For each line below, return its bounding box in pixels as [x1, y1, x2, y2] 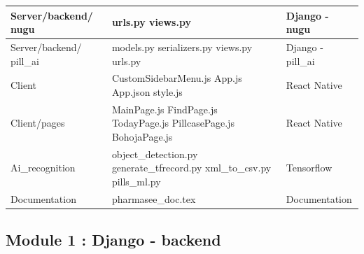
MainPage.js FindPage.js [111, 101, 218, 116]
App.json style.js [111, 84, 183, 99]
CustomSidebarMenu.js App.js [111, 71, 242, 85]
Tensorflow [286, 160, 332, 175]
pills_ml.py [111, 174, 161, 189]
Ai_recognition [10, 160, 76, 175]
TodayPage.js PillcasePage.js [111, 115, 234, 130]
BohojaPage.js [111, 129, 173, 143]
